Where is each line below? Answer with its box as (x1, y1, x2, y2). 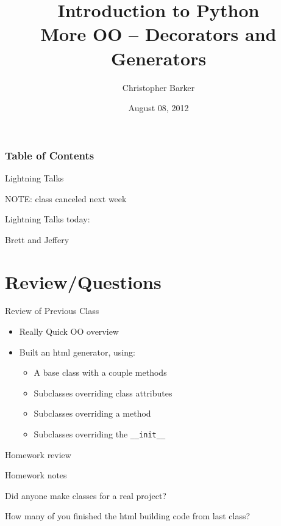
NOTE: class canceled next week (5, 192, 127, 205)
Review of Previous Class (5, 304, 99, 317)
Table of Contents (5, 147, 94, 163)
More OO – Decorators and (40, 21, 277, 46)
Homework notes (5, 469, 67, 481)
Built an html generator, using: (19, 345, 135, 358)
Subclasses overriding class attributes (34, 386, 173, 399)
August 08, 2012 (128, 101, 189, 114)
